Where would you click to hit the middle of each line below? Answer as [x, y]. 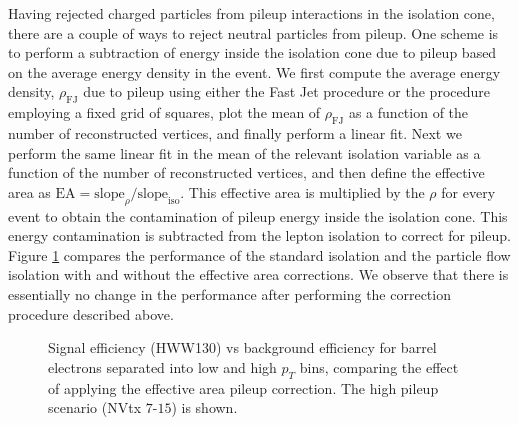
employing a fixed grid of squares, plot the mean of [164, 112]
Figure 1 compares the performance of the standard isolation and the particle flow [259, 254]
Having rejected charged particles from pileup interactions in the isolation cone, [251, 13]
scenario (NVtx [95, 407]
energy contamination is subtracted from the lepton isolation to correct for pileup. [259, 235]
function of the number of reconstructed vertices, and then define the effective [246, 172]
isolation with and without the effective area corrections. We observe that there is [258, 274]
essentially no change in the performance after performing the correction [229, 293]
